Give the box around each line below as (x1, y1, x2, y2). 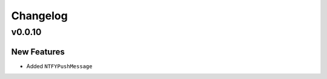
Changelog (11, 9, 68, 22)
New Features (11, 46, 65, 57)
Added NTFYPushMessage (26, 62, 93, 69)
